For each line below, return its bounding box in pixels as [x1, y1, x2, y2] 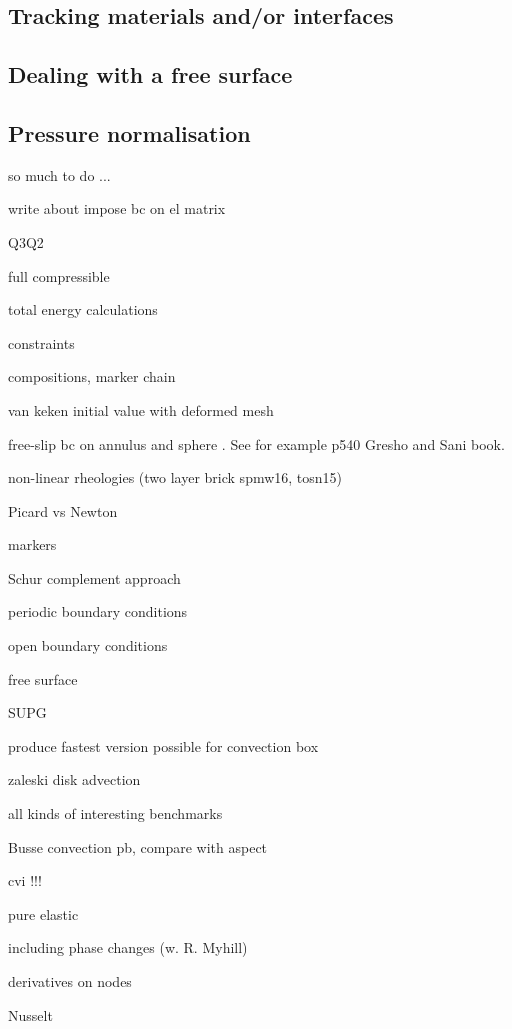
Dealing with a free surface [8, 59, 293, 90]
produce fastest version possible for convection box [8, 735, 319, 756]
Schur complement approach [8, 567, 181, 588]
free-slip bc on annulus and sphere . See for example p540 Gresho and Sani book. [8, 433, 505, 454]
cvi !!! [8, 870, 42, 891]
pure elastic [8, 903, 79, 924]
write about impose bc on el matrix [8, 198, 226, 219]
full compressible [8, 265, 110, 286]
